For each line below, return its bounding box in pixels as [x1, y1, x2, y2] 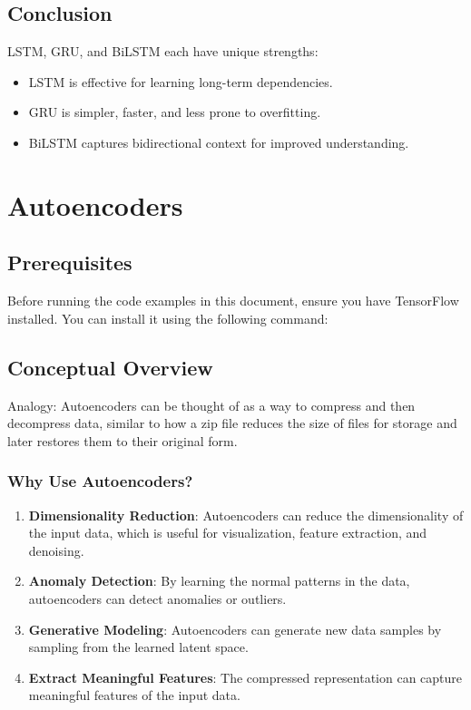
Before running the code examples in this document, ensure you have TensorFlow [7, 291, 459, 310]
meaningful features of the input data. [28, 686, 240, 705]
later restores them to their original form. [7, 431, 238, 450]
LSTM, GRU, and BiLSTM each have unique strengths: [7, 42, 319, 61]
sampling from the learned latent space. [28, 637, 249, 657]
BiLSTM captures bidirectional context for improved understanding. [28, 132, 409, 151]
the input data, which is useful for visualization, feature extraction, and [28, 523, 427, 542]
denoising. [28, 540, 84, 559]
